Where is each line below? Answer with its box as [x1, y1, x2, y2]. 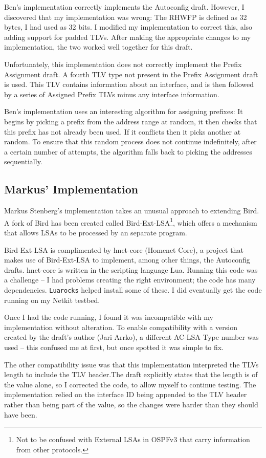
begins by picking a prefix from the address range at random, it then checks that [4, 116, 257, 126]
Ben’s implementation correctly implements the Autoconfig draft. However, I [4, 2, 245, 12]
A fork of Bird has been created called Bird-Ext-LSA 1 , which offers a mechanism [4, 215, 257, 228]
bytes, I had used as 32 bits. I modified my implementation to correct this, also [4, 21, 253, 32]
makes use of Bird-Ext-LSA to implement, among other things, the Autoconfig [4, 254, 250, 265]
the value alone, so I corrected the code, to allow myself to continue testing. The [4, 379, 256, 389]
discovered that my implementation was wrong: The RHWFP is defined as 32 [4, 11, 247, 22]
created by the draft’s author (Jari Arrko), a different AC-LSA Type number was [4, 332, 259, 342]
